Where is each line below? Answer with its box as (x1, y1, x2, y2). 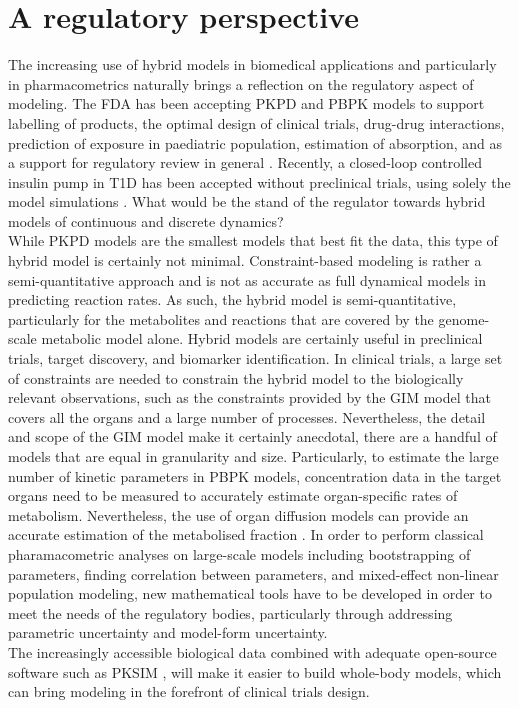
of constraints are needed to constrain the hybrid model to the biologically (8, 367, 464, 388)
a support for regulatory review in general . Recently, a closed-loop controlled (8, 152, 482, 173)
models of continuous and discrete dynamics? (8, 210, 284, 231)
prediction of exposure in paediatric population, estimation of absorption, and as (8, 132, 503, 153)
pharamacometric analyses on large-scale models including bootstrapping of (8, 543, 471, 564)
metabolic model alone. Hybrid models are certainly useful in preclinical (41, 328, 483, 349)
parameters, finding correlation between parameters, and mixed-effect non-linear (8, 563, 499, 584)
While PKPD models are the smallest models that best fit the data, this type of (8, 230, 498, 251)
